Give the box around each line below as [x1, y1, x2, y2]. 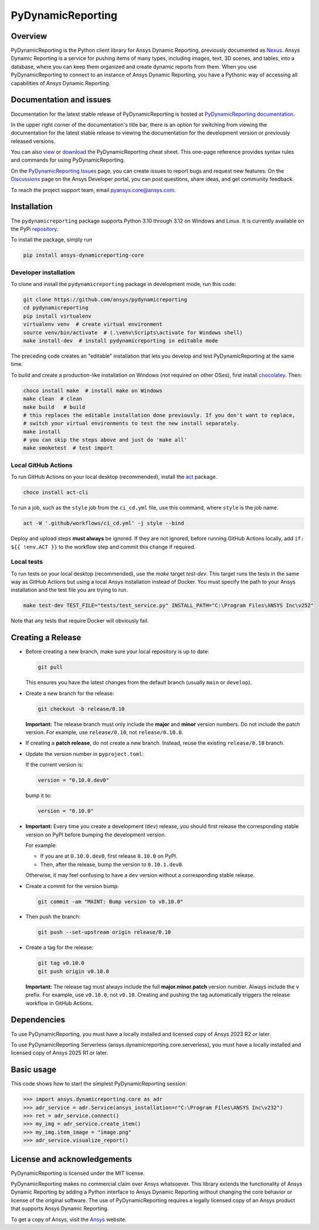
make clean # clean [23, 395, 82, 402]
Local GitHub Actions [11, 461, 73, 469]
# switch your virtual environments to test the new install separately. [23, 420, 240, 427]
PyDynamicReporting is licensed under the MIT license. [11, 1169, 145, 1177]
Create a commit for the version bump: [25, 882, 120, 889]
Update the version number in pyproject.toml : [25, 750, 144, 757]
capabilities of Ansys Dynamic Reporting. [11, 79, 111, 86]
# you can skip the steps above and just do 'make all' [23, 436, 188, 443]
